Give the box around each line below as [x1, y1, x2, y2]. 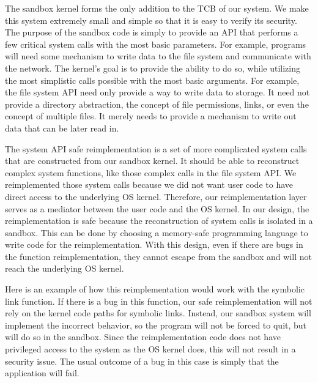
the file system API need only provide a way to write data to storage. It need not [5, 86, 310, 99]
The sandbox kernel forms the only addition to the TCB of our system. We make [5, 2, 309, 14]
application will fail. [5, 366, 79, 379]
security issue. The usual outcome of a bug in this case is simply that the [5, 354, 279, 367]
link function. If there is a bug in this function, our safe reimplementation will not [5, 294, 312, 307]
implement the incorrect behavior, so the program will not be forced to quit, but [5, 318, 307, 331]
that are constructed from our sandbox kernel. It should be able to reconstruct [5, 154, 300, 167]
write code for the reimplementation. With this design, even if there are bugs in [5, 238, 303, 251]
